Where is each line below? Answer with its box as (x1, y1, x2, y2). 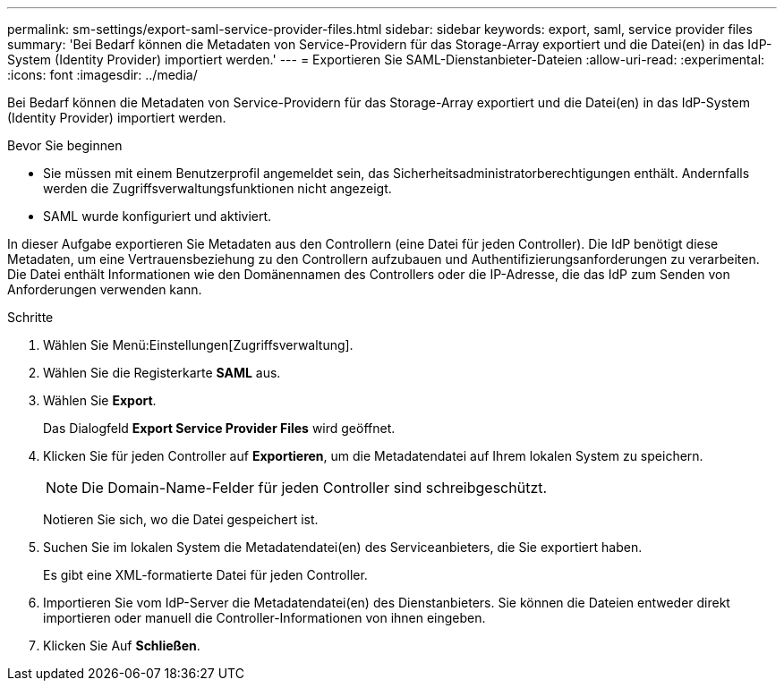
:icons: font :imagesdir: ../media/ (7, 67, 198, 82)
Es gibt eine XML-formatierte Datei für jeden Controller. (43, 567, 368, 582)
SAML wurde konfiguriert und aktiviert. (43, 208, 272, 224)
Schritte (7, 310, 54, 325)
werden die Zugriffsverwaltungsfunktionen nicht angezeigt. (43, 181, 392, 196)
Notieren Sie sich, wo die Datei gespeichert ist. (43, 512, 319, 527)
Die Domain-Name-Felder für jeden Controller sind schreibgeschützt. (81, 479, 548, 497)
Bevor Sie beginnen (7, 138, 123, 153)
